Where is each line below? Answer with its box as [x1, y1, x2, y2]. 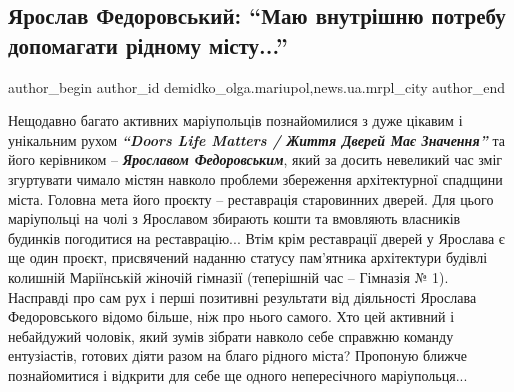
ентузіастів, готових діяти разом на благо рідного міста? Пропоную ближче [8, 345, 467, 366]
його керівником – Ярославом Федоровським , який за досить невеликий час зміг [8, 149, 503, 170]
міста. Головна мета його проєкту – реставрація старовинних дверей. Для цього [8, 188, 494, 209]
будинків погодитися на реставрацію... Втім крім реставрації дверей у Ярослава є [8, 227, 505, 248]
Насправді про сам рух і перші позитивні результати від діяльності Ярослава [8, 286, 477, 307]
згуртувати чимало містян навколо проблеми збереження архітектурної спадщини [8, 168, 503, 189]
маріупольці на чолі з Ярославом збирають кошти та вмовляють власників [8, 208, 461, 229]
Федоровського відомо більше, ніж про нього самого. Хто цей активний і [8, 306, 455, 327]
